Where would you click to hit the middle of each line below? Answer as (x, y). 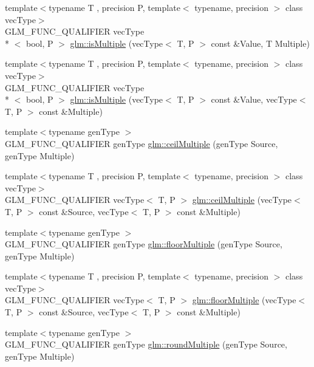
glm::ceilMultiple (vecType (242, 200)
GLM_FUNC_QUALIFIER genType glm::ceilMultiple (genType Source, (142, 143)
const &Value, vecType (254, 99)
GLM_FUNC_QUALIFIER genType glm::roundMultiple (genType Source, (146, 344)
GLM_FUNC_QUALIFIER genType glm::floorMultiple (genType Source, (144, 244)
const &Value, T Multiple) (260, 43)
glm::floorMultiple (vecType (244, 300)
